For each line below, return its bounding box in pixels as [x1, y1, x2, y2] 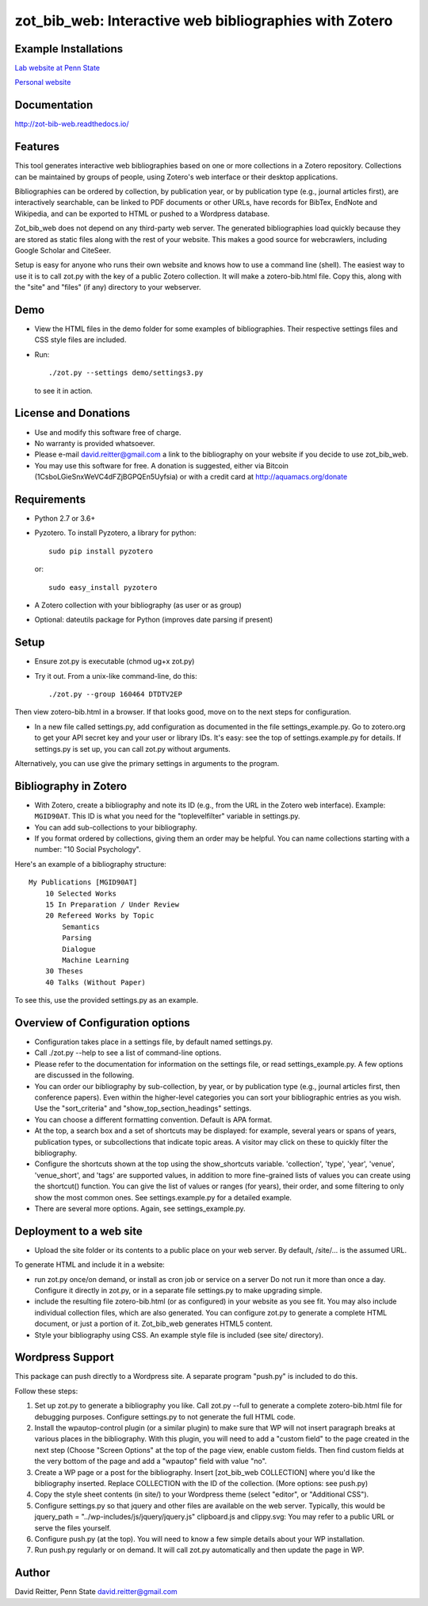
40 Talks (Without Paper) [44, 977, 147, 987]
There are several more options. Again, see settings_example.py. [34, 1204, 246, 1213]
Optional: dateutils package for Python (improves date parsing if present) [34, 615, 273, 625]
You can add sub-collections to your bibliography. [34, 822, 197, 832]
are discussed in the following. [34, 1070, 135, 1080]
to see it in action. [34, 386, 93, 395]
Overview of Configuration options [14, 1016, 190, 1030]
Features [14, 140, 59, 154]
